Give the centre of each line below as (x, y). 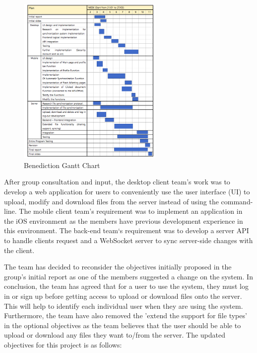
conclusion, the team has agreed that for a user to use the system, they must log (126, 286)
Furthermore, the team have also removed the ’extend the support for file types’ (126, 315)
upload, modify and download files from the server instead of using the (111, 201)
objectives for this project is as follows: (63, 344)
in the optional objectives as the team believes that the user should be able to (123, 325)
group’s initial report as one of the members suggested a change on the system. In (128, 276)
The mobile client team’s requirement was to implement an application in (131, 211)
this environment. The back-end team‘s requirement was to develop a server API (127, 230)
